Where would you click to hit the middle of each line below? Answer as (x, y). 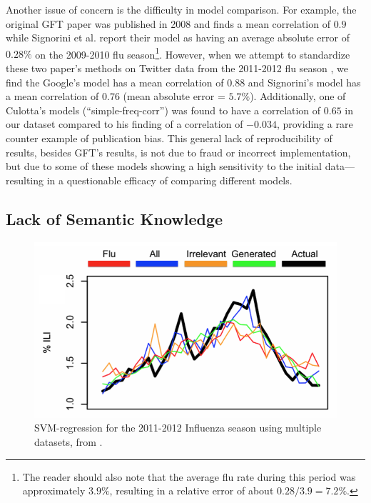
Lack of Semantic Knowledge (115, 218)
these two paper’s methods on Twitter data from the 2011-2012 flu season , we (177, 68)
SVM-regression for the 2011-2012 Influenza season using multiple (178, 428)
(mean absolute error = (174, 96)
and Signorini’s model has (304, 82)
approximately (54, 490)
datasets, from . (68, 441)
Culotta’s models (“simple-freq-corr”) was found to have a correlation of (163, 110)
